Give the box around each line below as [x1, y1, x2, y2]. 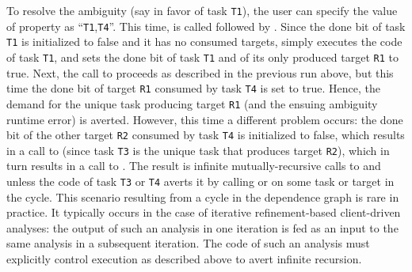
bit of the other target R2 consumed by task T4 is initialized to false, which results [6, 127, 405, 143]
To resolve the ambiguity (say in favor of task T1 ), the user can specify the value [6, 2, 398, 18]
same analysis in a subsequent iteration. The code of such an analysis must [6, 235, 370, 251]
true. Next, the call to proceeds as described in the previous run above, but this [6, 64, 394, 81]
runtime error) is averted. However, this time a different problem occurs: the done [6, 111, 403, 127]
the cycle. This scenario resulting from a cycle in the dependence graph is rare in [6, 188, 399, 205]
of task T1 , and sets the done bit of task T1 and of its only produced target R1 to [6, 48, 399, 65]
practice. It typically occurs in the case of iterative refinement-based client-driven [6, 204, 401, 221]
